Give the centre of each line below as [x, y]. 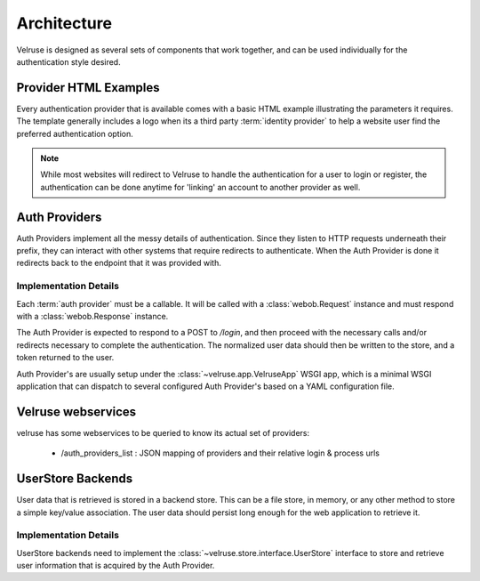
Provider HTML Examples [88, 88]
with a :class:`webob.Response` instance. [92, 317]
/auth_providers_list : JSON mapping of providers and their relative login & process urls [220, 453]
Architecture [64, 23]
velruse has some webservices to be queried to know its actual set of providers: [163, 432]
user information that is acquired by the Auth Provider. [116, 566]
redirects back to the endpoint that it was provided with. [119, 263]
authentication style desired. [68, 61]
